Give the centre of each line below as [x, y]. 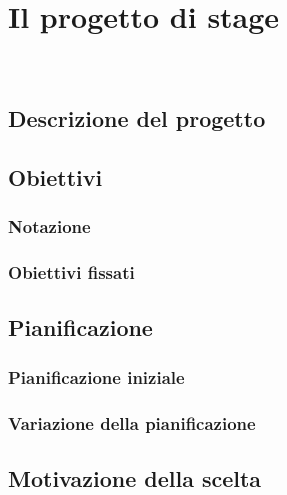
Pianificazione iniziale [96, 376]
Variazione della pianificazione [132, 422]
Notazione [49, 226]
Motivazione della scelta [135, 477]
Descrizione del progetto [137, 118]
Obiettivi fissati [71, 272]
